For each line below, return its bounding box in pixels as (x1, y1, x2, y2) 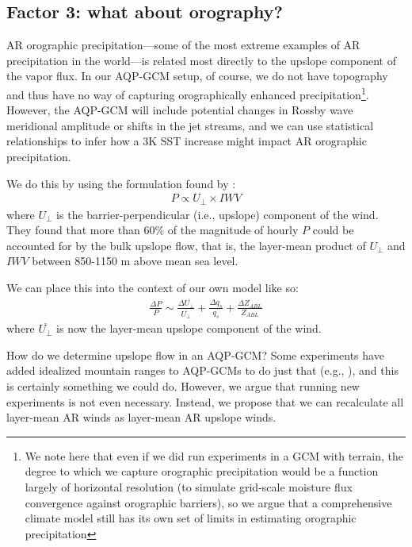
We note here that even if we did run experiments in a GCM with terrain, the (25, 447, 403, 464)
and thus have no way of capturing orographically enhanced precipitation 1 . (6, 83, 369, 102)
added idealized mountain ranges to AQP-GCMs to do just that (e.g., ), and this (6, 362, 399, 379)
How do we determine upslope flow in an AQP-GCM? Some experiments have (6, 346, 384, 363)
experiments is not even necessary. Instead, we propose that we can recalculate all (6, 393, 404, 410)
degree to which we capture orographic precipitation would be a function (25, 463, 379, 480)
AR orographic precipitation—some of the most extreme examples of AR (6, 37, 360, 53)
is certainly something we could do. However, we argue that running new (6, 378, 360, 395)
